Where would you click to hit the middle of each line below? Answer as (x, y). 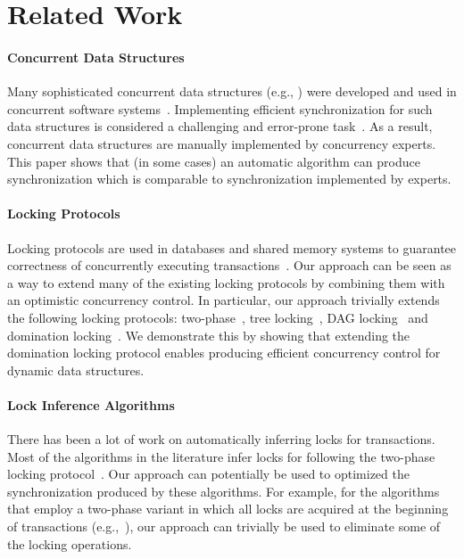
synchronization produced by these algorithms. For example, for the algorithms (224, 491)
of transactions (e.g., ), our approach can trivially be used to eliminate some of (224, 526)
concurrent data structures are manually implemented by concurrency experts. (222, 143)
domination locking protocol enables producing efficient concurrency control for (224, 353)
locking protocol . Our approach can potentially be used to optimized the (208, 474)
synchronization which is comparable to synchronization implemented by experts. (229, 179)
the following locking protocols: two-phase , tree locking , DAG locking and (218, 317)
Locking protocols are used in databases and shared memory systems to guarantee (232, 247)
